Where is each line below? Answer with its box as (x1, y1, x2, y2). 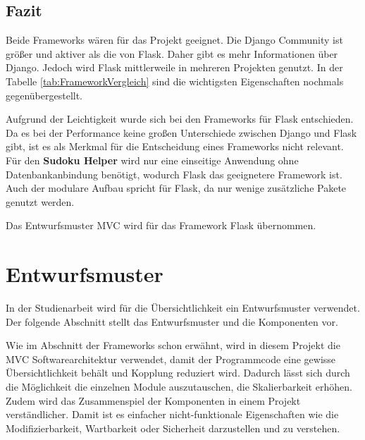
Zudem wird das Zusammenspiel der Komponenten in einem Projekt (6, 393, 301, 408)
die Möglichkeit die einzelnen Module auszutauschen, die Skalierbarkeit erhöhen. (6, 379, 352, 394)
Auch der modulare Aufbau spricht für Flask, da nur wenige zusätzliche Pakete (6, 181, 347, 195)
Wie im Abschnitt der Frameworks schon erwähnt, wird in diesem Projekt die (6, 338, 340, 353)
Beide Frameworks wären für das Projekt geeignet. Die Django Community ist (6, 32, 343, 47)
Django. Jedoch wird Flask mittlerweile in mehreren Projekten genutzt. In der (6, 60, 343, 75)
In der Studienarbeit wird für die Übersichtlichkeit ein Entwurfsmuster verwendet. (6, 300, 360, 315)
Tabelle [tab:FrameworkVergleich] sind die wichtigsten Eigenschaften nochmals (6, 73, 344, 88)
